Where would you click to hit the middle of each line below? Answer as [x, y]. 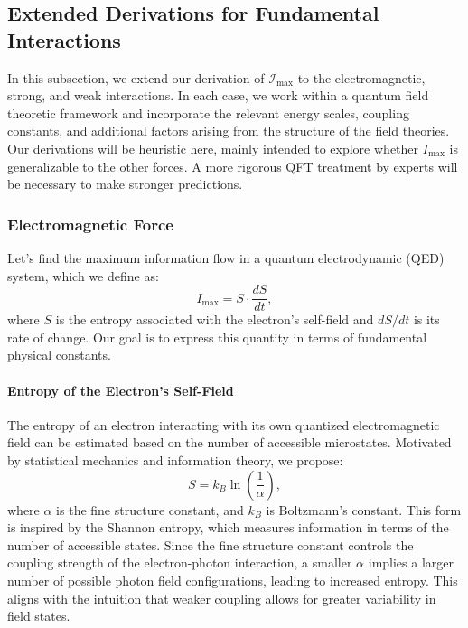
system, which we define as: [83, 275]
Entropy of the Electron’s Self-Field [121, 390]
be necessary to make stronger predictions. [125, 184]
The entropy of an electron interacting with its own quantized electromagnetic [224, 424]
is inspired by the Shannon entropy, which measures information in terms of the [228, 527]
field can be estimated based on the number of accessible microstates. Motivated [229, 442]
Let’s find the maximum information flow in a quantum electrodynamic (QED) [226, 257]
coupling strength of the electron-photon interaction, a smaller [180, 562]
